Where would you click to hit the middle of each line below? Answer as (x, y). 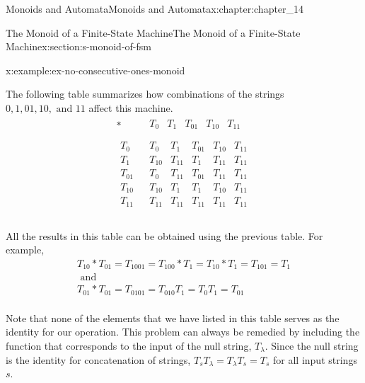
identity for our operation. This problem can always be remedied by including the (183, 332)
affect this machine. (131, 107)
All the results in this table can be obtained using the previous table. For (164, 235)
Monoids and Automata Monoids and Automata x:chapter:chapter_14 (155, 8)
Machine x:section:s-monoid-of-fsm (79, 46)
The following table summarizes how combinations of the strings (145, 94)
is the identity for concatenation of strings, (98, 359)
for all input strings (315, 359)
